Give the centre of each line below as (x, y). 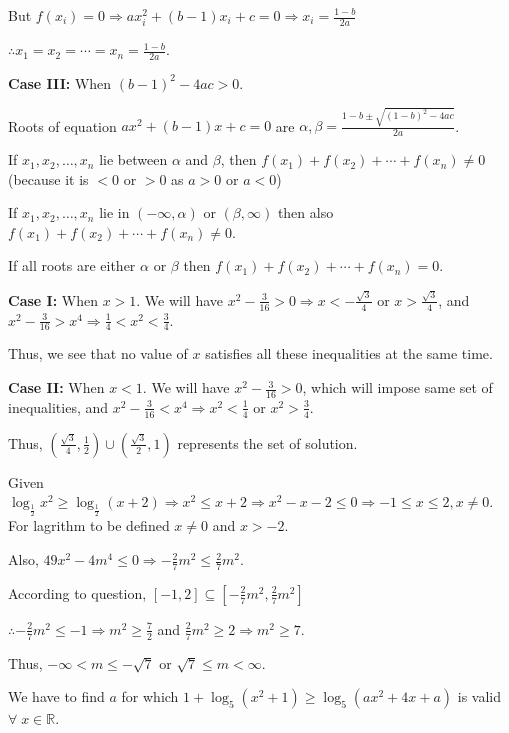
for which (150, 696)
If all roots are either (72, 265)
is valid (479, 696)
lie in (114, 212)
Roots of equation (62, 125)
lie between (133, 159)
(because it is (48, 178)
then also (305, 212)
